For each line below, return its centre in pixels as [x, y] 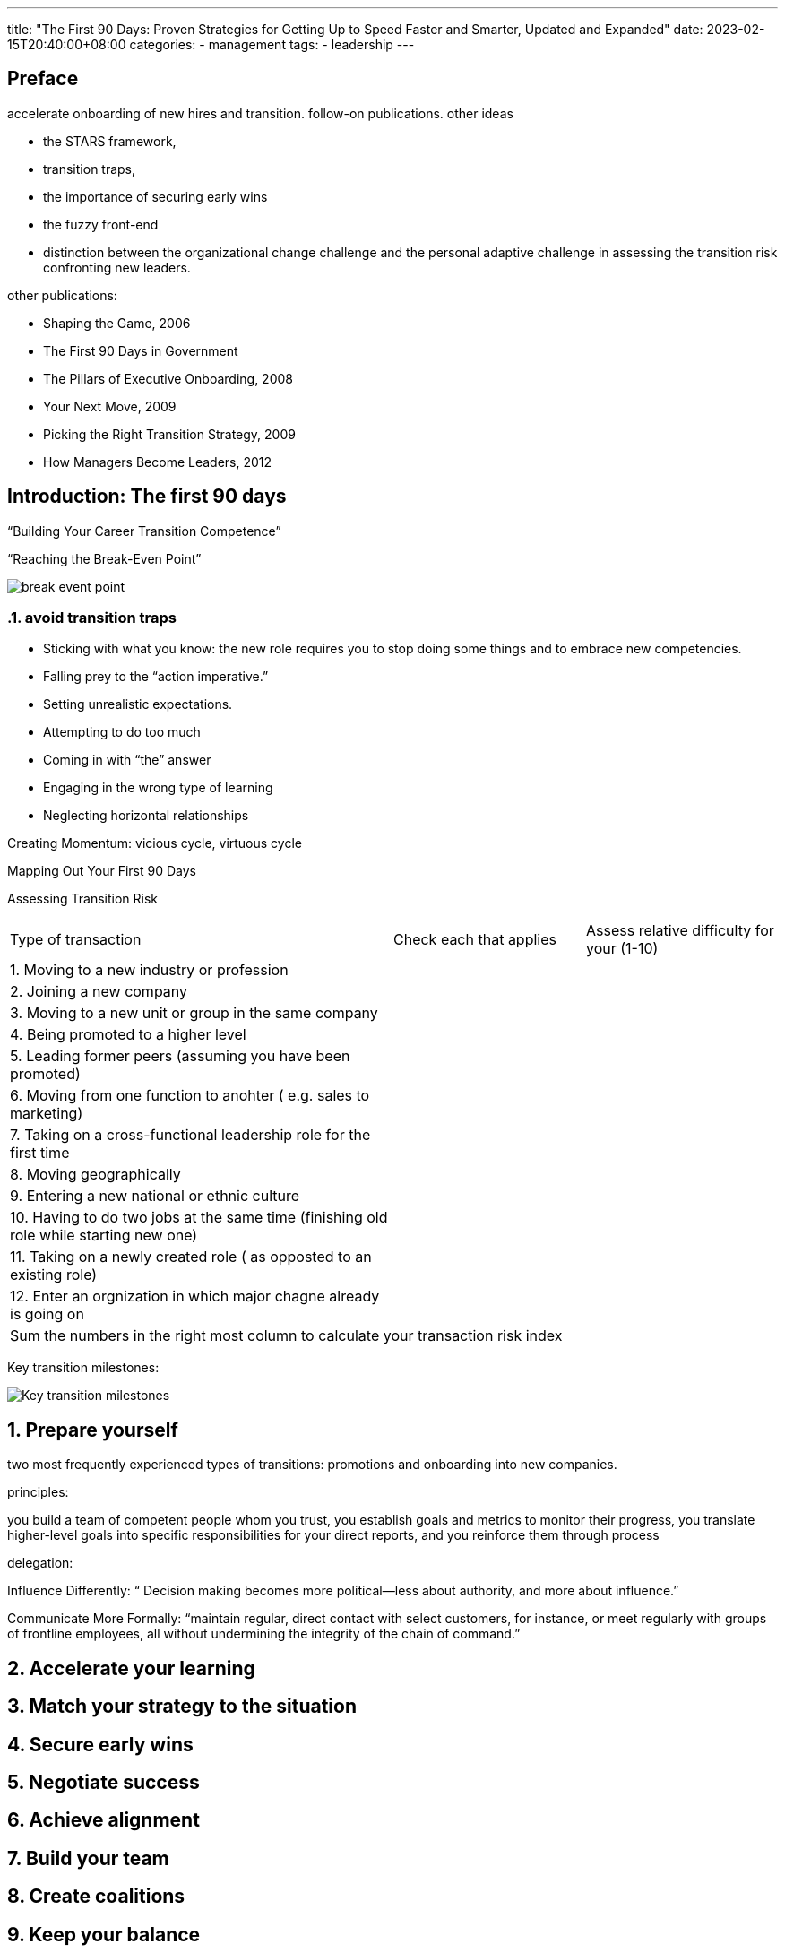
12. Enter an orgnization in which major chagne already [195, 1296]
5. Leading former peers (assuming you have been [180, 1056]
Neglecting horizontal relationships [146, 816]
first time [40, 1153]
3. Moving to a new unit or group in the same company [194, 1013]
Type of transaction [76, 940]
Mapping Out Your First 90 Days [102, 871]
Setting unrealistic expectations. [138, 704]
